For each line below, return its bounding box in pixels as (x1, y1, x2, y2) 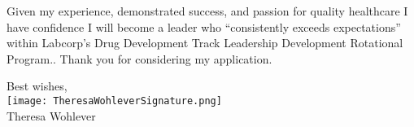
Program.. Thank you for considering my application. (7, 50, 272, 67)
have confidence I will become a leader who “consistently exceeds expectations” (7, 18, 401, 35)
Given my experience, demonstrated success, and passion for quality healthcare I (7, 2, 408, 19)
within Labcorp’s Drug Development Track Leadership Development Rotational (7, 34, 403, 51)
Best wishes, (7, 77, 68, 94)
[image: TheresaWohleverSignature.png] (7, 94, 222, 107)
